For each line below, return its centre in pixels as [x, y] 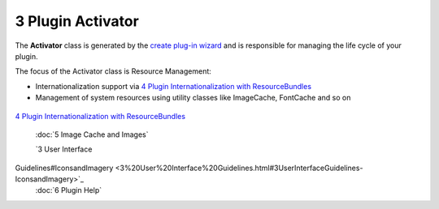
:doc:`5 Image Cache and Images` [92, 134]
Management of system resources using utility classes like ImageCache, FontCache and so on [193, 98]
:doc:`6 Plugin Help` [69, 190]
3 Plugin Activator [77, 21]
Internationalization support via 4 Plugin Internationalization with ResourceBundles [174, 86]
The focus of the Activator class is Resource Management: [113, 71]
